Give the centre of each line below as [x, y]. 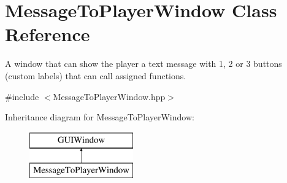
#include [22, 96]
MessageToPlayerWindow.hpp [109, 96]
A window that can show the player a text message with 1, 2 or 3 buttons [143, 64]
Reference [48, 34]
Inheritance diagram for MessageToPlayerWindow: [100, 117]
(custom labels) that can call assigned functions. [96, 75]
